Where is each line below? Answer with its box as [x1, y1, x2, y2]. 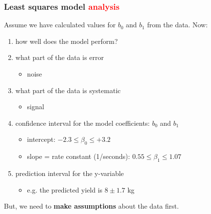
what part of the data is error [15, 52, 104, 62]
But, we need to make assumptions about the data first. [4, 201, 179, 211]
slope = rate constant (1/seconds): [27, 151, 130, 161]
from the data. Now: [147, 19, 208, 30]
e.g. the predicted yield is [27, 184, 103, 195]
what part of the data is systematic [15, 85, 121, 95]
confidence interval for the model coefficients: [15, 117, 150, 128]
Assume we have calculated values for [4, 19, 116, 30]
